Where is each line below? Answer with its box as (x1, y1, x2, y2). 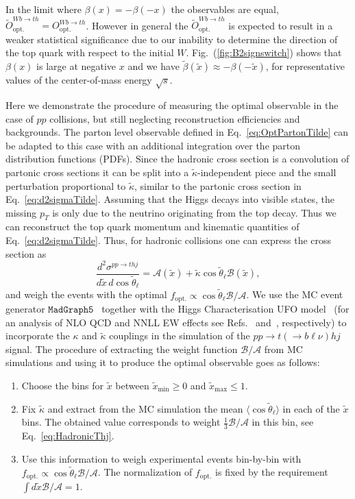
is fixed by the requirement (215, 465, 328, 479)
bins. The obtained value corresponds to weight (21, 415, 221, 429)
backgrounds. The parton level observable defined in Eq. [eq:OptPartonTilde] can (5, 125, 349, 139)
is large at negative (36, 59, 117, 73)
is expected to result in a (228, 18, 333, 32)
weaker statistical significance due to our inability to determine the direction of (5, 32, 338, 46)
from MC (264, 341, 303, 356)
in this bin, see (252, 415, 314, 429)
